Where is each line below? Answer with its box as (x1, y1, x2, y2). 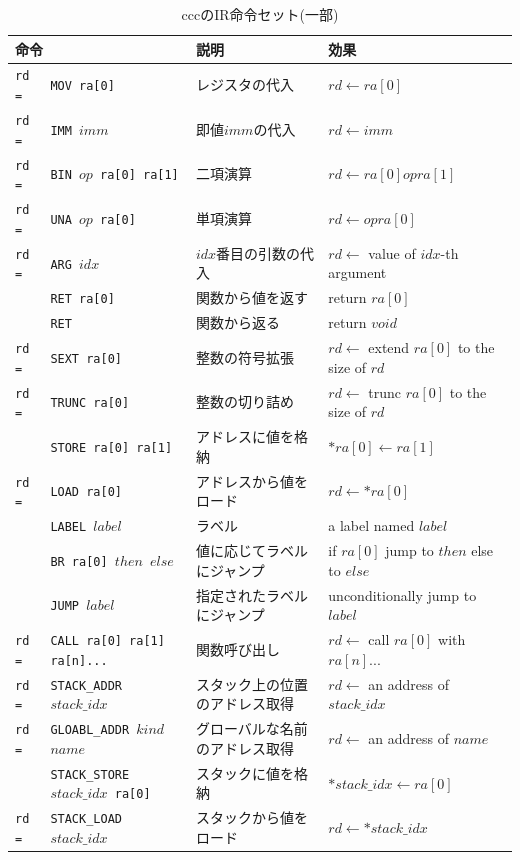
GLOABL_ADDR (50, 723, 130, 738)
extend (368, 337, 410, 358)
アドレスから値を (195, 470, 308, 491)
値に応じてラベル (195, 540, 308, 561)
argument (328, 262, 387, 283)
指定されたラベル (195, 584, 308, 605)
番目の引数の (216, 242, 301, 263)
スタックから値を (195, 807, 308, 828)
